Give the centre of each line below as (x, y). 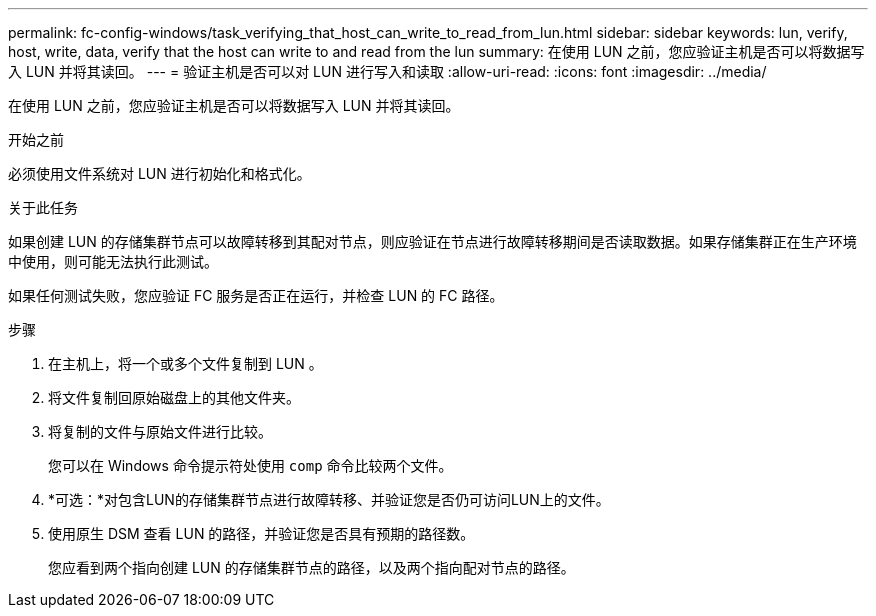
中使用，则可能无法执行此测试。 (113, 261)
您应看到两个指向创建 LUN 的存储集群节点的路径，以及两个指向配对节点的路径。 (311, 567)
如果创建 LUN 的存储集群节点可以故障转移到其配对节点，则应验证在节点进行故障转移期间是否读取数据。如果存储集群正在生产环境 (432, 241)
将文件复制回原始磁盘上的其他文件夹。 (174, 397)
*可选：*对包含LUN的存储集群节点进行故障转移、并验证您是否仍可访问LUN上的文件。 (329, 499)
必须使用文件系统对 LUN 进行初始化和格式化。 (159, 173)
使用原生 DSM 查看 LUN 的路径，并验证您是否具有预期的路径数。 (261, 533)
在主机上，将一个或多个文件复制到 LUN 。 (185, 363)
